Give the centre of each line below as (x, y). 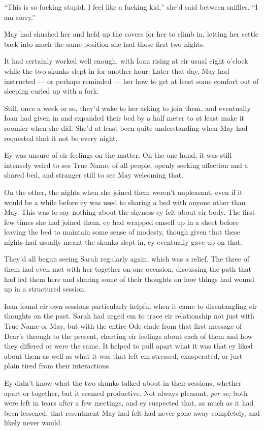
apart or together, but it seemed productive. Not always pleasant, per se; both (126, 393)
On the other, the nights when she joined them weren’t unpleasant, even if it (123, 192)
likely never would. (33, 423)
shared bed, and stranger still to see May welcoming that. (94, 175)
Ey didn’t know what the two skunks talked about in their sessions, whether (123, 383)
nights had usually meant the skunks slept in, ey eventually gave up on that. (123, 241)
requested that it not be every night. (61, 138)
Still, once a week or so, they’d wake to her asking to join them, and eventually (127, 108)
